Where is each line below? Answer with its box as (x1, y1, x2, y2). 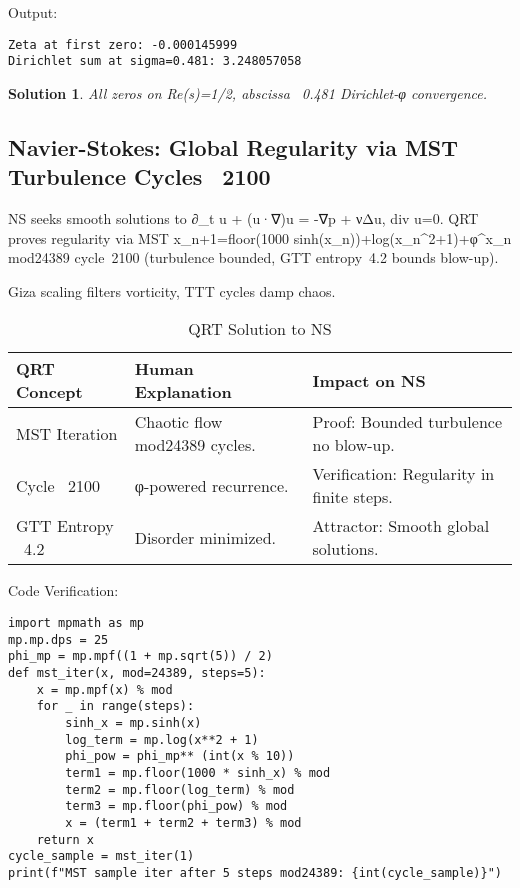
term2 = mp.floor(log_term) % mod (65, 782, 295, 797)
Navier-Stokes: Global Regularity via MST (8, 131, 459, 162)
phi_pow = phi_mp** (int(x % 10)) (65, 749, 295, 764)
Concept (16, 380, 83, 404)
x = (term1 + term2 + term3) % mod (65, 815, 302, 830)
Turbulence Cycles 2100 (8, 161, 271, 192)
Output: (8, 2, 58, 22)
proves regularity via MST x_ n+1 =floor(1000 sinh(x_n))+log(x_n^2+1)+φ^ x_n (8, 227, 512, 248)
